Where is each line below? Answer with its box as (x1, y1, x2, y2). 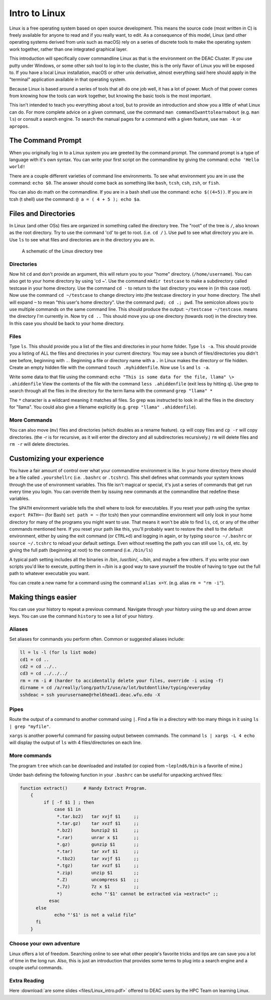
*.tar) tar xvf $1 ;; (57, 849, 139, 855)
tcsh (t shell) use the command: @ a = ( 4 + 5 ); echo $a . (9, 196, 141, 202)
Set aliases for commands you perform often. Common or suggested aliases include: (9, 636, 185, 642)
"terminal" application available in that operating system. (9, 76, 126, 82)
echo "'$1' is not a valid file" (54, 912, 137, 918)
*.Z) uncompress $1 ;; (57, 877, 139, 883)
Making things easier (9, 593, 77, 601)
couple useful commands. (9, 965, 63, 971)
